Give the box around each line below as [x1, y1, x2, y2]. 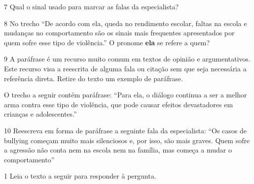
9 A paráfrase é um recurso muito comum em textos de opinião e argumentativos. [4, 54, 251, 64]
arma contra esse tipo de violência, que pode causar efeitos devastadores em [4, 99, 233, 109]
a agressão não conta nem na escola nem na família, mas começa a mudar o [4, 145, 232, 155]
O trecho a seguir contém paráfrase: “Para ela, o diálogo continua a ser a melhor [4, 90, 247, 100]
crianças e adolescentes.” [4, 109, 77, 119]
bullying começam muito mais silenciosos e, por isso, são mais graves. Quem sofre [4, 135, 250, 145]
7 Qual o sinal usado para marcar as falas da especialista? [4, 1, 179, 11]
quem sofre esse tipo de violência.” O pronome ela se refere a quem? [4, 37, 210, 47]
